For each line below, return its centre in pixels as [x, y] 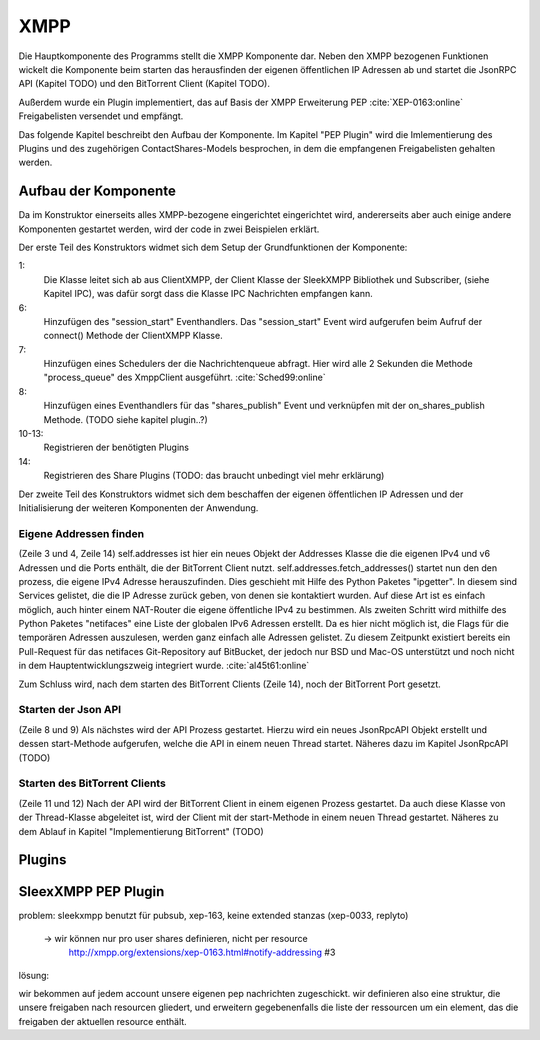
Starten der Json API [70, 710]
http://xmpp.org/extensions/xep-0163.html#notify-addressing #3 [202, 952]
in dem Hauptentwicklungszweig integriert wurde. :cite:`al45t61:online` [164, 666]
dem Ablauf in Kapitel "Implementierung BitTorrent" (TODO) [141, 831]
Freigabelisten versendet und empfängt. [101, 116]
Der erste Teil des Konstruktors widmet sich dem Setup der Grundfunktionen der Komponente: [213, 247]
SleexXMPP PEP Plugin [91, 891]
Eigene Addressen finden [81, 533]
